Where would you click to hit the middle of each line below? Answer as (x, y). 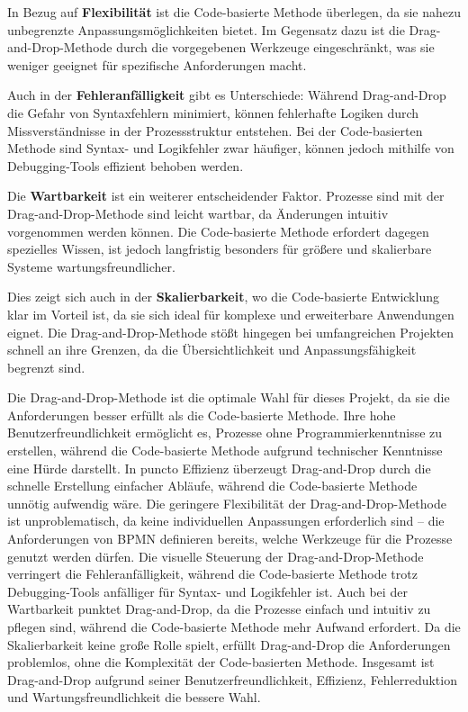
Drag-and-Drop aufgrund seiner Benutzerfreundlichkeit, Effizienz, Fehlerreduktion (232, 679)
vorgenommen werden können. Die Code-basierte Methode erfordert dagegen (218, 231)
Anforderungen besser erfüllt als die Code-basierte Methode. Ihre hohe (202, 415)
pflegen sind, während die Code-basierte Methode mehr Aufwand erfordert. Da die (234, 626)
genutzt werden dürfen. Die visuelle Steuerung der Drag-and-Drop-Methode (216, 556)
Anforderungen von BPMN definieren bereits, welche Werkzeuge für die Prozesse (230, 539)
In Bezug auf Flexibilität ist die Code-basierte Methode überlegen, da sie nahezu (234, 12)
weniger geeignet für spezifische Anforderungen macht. (157, 64)
